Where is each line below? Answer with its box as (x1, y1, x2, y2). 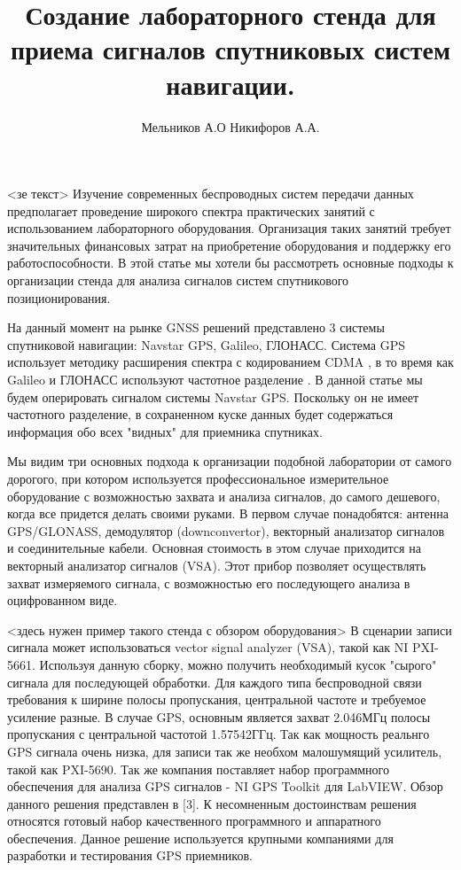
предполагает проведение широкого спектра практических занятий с (7, 201, 375, 220)
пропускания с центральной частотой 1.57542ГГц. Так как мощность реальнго (7, 725, 430, 743)
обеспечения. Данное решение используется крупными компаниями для (7, 828, 394, 847)
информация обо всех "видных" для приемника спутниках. (7, 422, 323, 440)
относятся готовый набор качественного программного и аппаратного (7, 812, 381, 830)
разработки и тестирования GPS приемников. (7, 846, 253, 865)
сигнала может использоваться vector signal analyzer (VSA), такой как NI (7, 638, 409, 656)
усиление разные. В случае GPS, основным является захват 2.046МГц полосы (7, 707, 431, 726)
